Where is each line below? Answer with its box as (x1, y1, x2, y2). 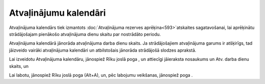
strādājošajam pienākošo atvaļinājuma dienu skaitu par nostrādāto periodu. (9, 31, 161, 37)
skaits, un (9, 63, 29, 69)
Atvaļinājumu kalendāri (9, 7, 106, 18)
